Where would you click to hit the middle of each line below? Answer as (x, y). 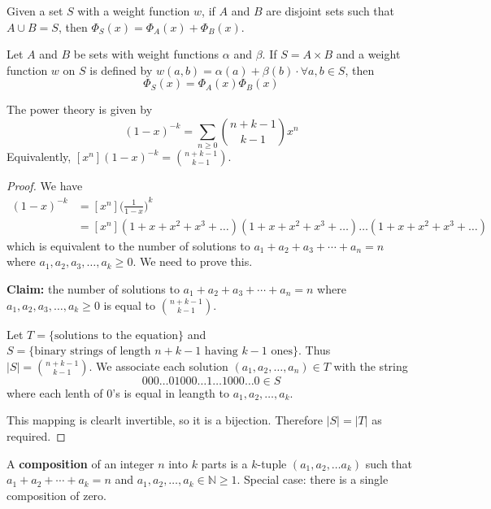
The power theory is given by (80, 109)
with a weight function (134, 11)
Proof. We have (45, 186)
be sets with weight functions (146, 54)
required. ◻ (36, 435)
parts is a (224, 463)
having (221, 352)
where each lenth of (55, 392)
